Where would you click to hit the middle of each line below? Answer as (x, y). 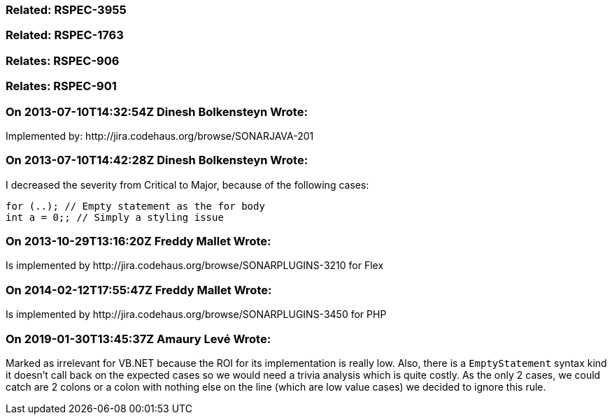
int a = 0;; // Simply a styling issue (115, 217)
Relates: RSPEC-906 (63, 60)
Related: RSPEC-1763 (65, 35)
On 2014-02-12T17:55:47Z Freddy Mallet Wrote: (139, 290)
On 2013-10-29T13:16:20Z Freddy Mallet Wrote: (138, 241)
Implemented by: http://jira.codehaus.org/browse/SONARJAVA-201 (160, 136)
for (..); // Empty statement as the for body (135, 206)
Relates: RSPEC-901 (61, 86)
